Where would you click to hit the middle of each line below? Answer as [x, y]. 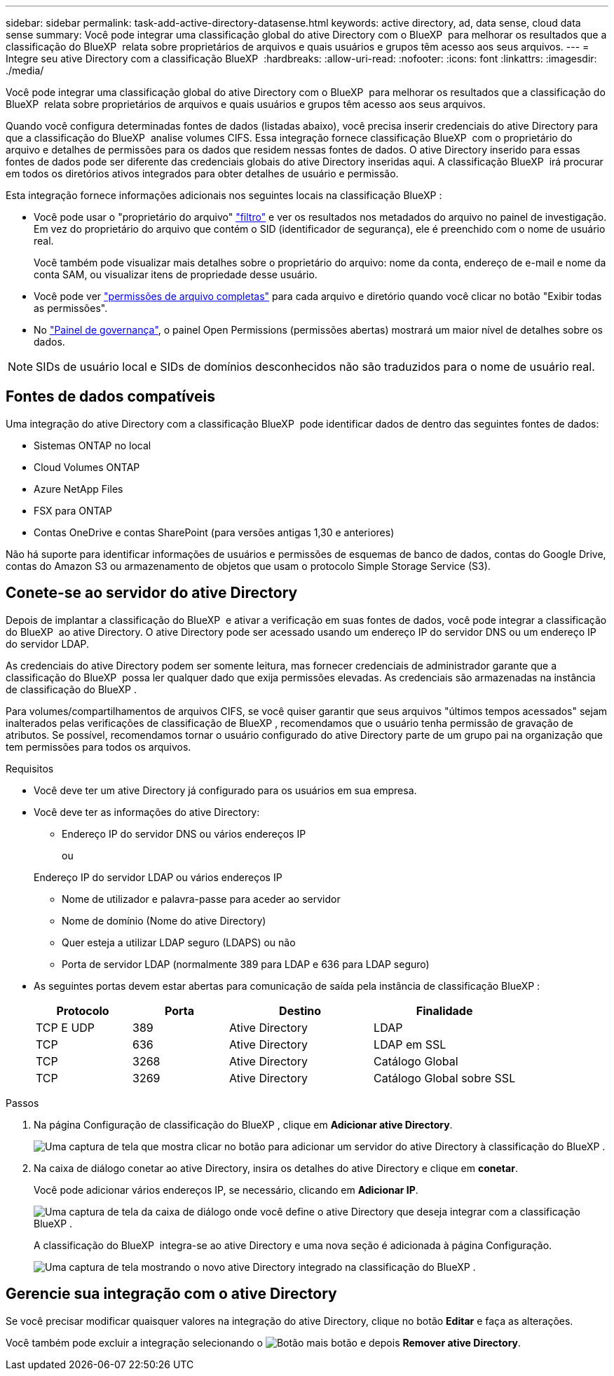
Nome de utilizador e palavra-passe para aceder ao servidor [201, 899]
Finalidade [444, 1010]
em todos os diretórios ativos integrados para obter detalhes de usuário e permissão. [202, 173]
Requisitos [30, 768]
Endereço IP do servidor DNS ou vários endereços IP [184, 833]
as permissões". [71, 308]
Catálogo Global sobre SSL [445, 1078]
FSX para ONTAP [73, 510]
